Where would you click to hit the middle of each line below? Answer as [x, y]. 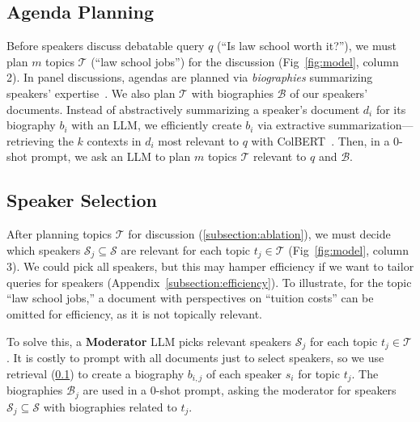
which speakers [44, 249]
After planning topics [59, 234]
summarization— [371, 125]
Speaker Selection [82, 200]
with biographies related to [110, 406]
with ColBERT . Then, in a [320, 140]
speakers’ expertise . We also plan [91, 93]
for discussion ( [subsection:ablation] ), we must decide [259, 234]
